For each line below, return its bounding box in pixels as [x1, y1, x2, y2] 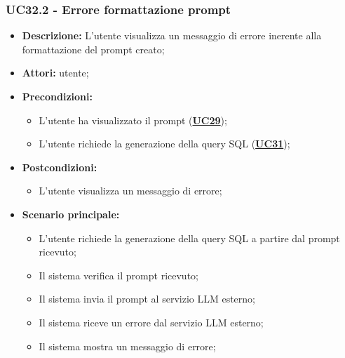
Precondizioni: [22, 89, 93, 103]
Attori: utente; [22, 65, 89, 80]
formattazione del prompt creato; [22, 41, 165, 56]
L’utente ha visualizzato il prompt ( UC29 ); [39, 112, 227, 127]
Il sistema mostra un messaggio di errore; [39, 338, 216, 353]
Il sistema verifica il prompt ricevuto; [39, 267, 198, 282]
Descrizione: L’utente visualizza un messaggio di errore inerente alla [22, 28, 322, 43]
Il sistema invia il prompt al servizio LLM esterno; [39, 291, 255, 306]
